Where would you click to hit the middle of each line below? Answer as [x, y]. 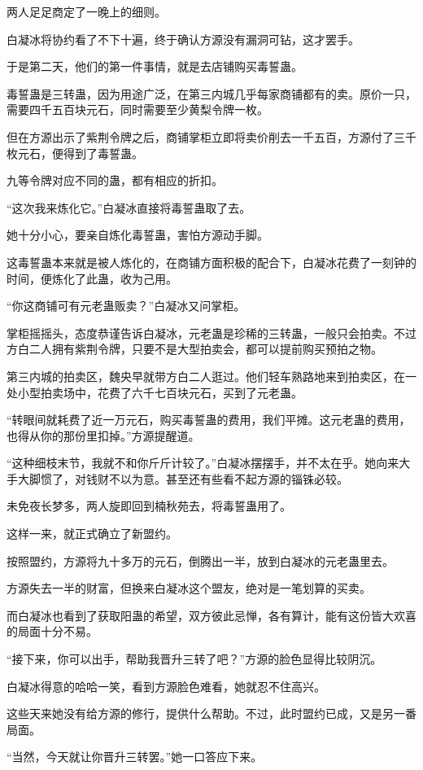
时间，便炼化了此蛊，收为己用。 [92, 278]
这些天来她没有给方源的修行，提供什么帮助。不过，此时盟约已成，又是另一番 [211, 713]
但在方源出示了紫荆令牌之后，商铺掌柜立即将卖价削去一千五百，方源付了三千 [211, 136]
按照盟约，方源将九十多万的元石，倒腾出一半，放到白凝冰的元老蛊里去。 [200, 560]
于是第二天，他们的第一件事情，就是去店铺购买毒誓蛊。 [155, 66]
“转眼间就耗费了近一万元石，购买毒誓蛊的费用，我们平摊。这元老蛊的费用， [209, 420]
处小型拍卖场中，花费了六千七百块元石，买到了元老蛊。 [155, 392]
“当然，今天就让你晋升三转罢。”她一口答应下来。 [135, 757]
